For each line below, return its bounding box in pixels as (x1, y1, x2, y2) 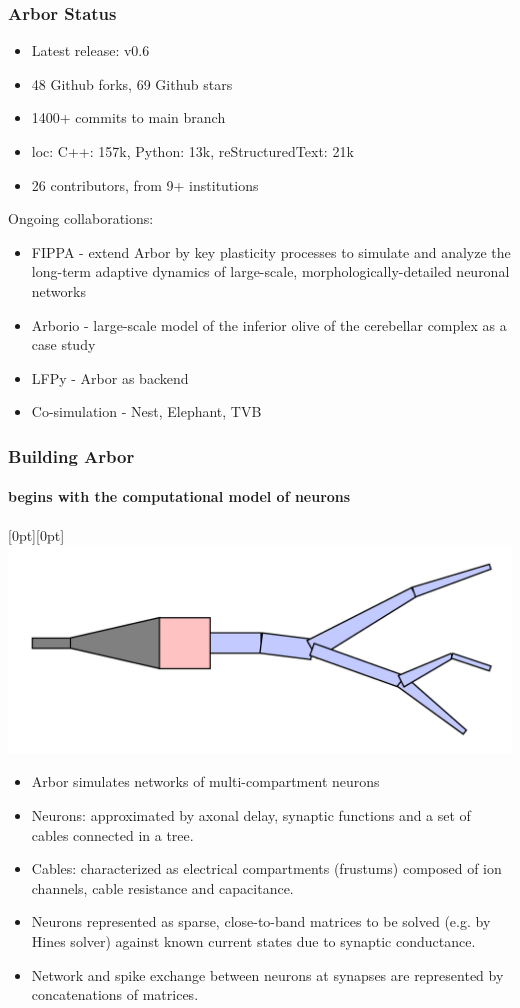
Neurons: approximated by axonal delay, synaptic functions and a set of (31, 805, 471, 826)
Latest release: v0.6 (31, 40, 150, 61)
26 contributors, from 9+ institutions (31, 174, 259, 195)
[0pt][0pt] (8, 524, 65, 545)
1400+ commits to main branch (31, 107, 226, 128)
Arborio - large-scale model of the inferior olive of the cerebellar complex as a (31, 314, 507, 335)
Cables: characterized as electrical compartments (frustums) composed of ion (31, 858, 502, 879)
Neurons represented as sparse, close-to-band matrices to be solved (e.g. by (31, 911, 491, 932)
